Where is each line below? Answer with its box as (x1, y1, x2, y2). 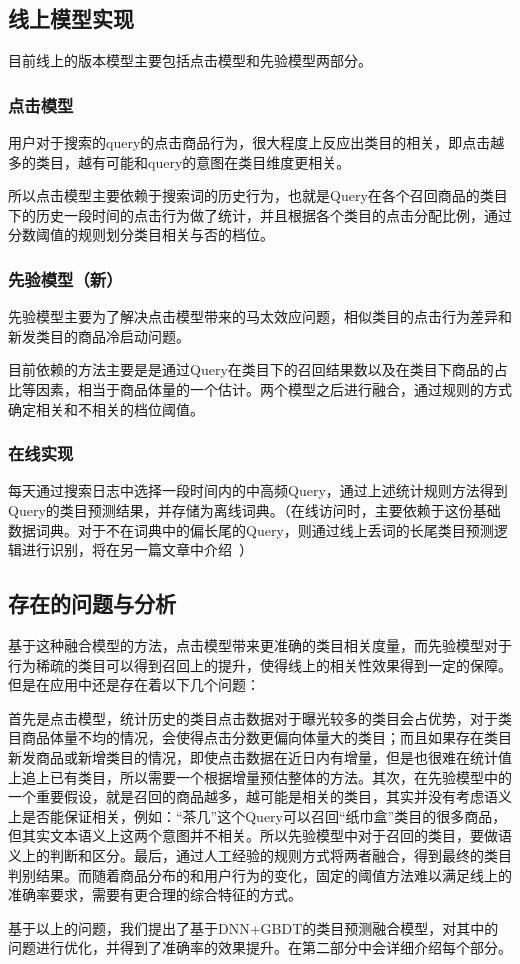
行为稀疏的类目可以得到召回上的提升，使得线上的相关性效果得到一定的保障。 (8, 654, 512, 675)
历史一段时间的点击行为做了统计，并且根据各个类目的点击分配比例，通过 (35, 204, 512, 225)
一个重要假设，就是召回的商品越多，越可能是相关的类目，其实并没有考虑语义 (8, 786, 512, 807)
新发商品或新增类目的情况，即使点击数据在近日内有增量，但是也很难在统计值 (8, 746, 512, 767)
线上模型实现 (8, 3, 134, 34)
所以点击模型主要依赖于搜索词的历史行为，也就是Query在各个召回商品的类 (8, 185, 494, 206)
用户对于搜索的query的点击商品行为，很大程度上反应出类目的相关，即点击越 (8, 132, 505, 153)
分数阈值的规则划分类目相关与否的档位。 (8, 224, 274, 245)
